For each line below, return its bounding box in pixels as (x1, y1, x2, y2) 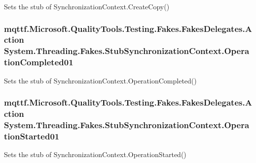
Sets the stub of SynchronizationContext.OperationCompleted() (4, 75, 197, 85)
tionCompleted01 (4, 56, 73, 68)
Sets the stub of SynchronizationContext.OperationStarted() (4, 149, 186, 160)
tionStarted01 (4, 130, 60, 142)
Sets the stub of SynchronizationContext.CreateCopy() (4, 1, 170, 11)
